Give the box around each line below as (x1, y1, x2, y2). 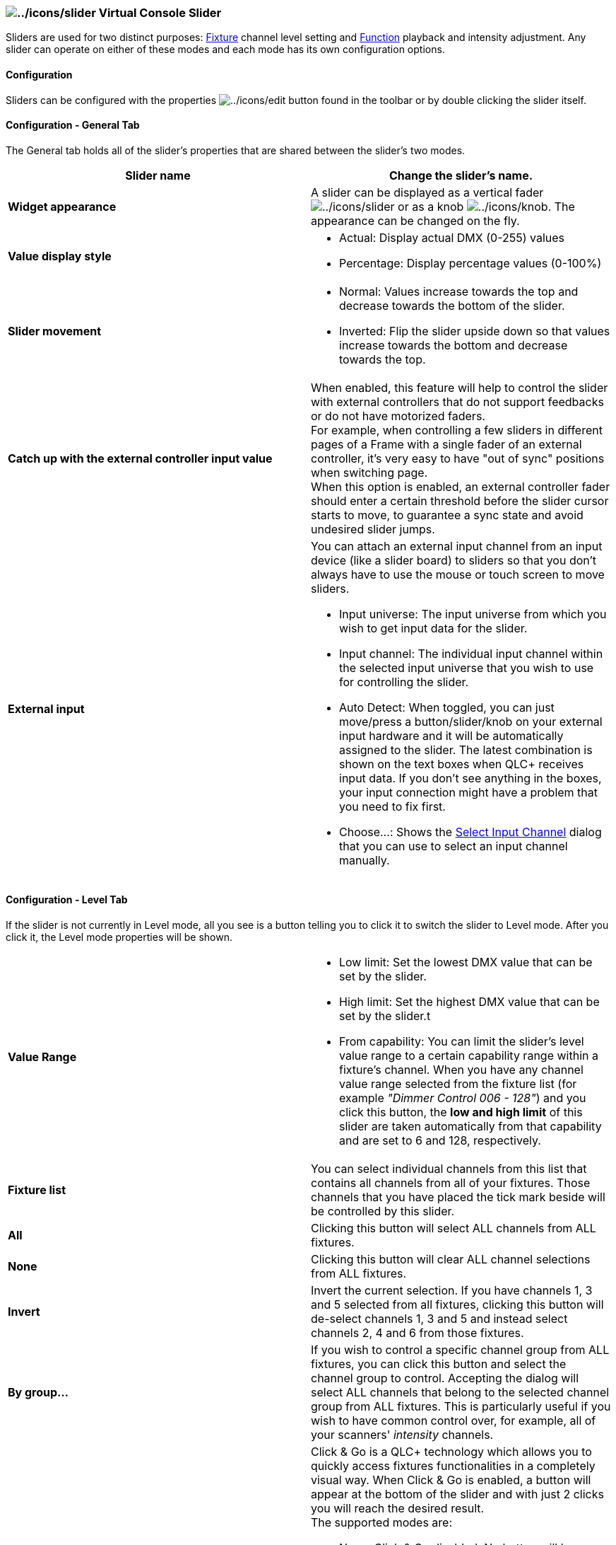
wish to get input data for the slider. (339, 620, 528, 635)
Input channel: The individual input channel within (339, 646, 603, 661)
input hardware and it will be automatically (339, 728, 564, 743)
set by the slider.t (339, 1009, 431, 1024)
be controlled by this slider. (311, 1204, 455, 1219)
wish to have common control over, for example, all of (311, 1413, 596, 1428)
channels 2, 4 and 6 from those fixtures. (311, 1326, 524, 1341)
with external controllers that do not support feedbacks (311, 394, 604, 409)
